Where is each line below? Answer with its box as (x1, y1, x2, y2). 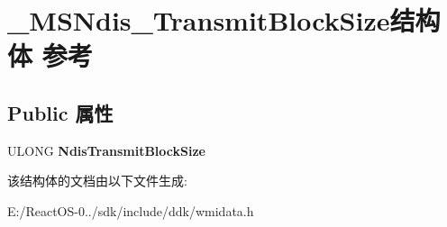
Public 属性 (7, 98, 114, 126)
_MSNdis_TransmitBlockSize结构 (7, 2, 441, 39)
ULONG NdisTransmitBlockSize (7, 141, 205, 159)
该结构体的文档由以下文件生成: (7, 171, 187, 190)
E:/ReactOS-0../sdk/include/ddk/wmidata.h (7, 201, 254, 220)
